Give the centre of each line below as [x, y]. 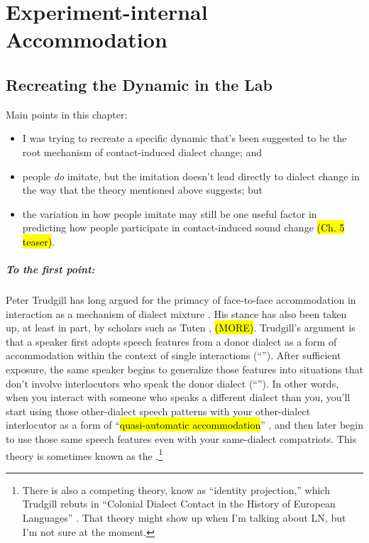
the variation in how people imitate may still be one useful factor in [170, 213]
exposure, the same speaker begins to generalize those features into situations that [184, 369]
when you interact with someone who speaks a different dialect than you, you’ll [178, 397]
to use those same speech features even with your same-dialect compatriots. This [181, 439]
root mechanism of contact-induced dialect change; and [142, 152]
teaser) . [39, 241]
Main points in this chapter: [67, 114]
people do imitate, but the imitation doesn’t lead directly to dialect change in [191, 176]
